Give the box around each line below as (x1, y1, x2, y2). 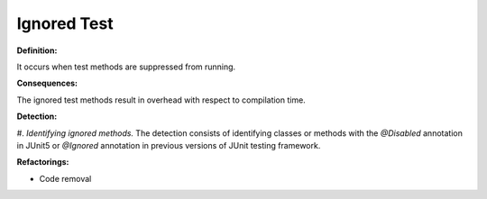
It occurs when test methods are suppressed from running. (16, 61, 236, 72)
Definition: (16, 45, 58, 56)
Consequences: (16, 77, 78, 89)
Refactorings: (16, 157, 69, 167)
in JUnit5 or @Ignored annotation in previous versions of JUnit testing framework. (16, 140, 321, 150)
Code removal (39, 173, 92, 184)
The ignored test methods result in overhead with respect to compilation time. (16, 95, 306, 105)
